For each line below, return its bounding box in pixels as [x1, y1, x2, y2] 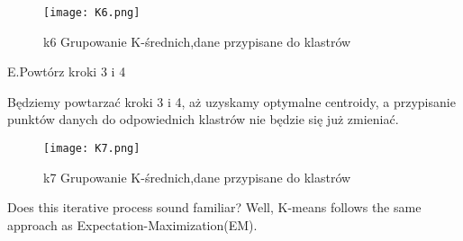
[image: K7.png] [43, 142, 141, 156]
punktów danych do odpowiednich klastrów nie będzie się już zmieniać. [7, 110, 399, 129]
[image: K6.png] [43, 6, 141, 19]
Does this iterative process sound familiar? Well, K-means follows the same [7, 198, 422, 217]
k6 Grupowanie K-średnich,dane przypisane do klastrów [43, 31, 351, 50]
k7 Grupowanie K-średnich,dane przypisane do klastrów [43, 167, 351, 186]
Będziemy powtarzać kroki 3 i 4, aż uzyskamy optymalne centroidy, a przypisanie [7, 92, 456, 111]
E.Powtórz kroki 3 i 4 [7, 62, 126, 81]
